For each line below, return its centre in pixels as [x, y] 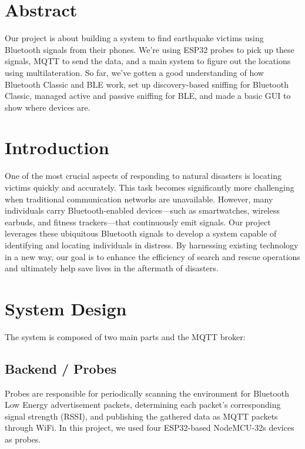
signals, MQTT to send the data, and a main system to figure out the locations [148, 61]
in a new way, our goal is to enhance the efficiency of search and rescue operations [152, 256]
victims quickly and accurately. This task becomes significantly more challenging [150, 187]
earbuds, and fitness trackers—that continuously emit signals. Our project [138, 222]
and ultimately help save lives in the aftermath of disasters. [112, 268]
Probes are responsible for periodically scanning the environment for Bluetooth [147, 393]
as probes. [23, 439]
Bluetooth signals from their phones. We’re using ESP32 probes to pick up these [150, 49]
